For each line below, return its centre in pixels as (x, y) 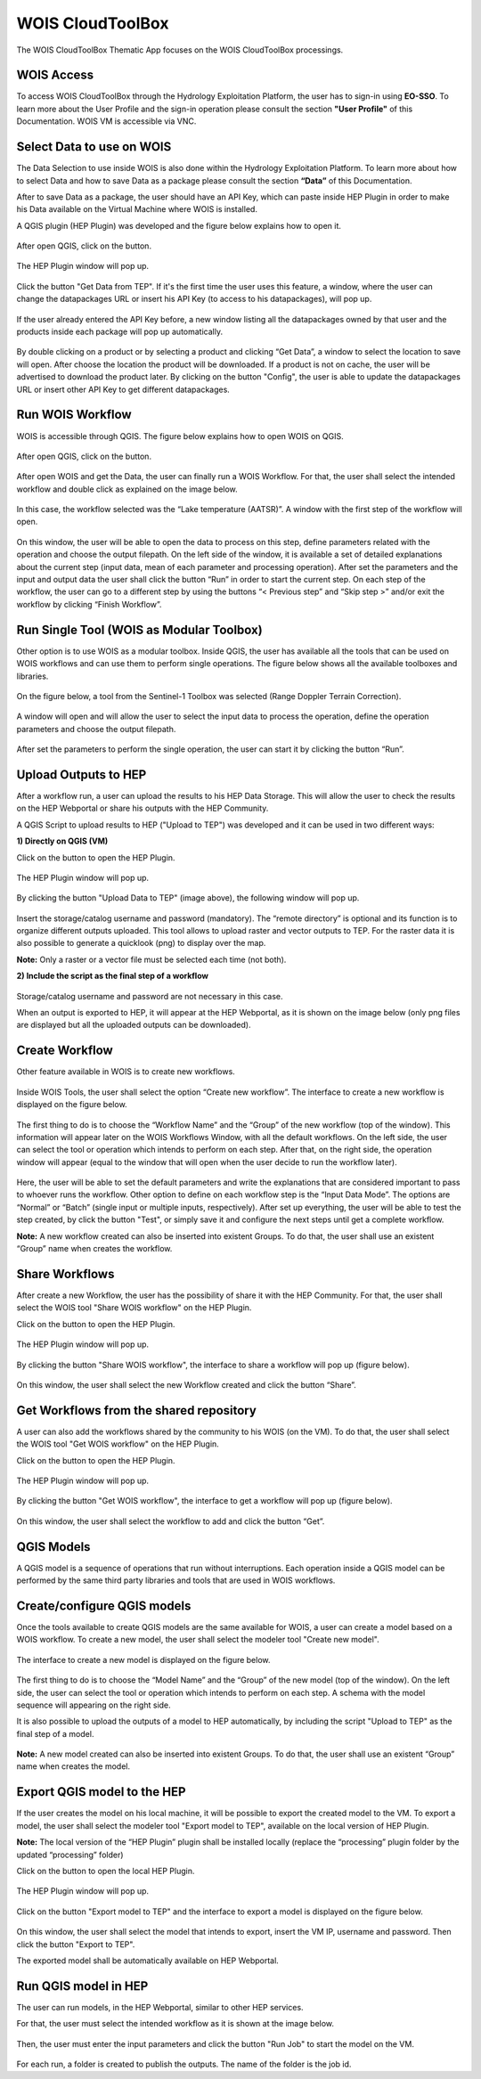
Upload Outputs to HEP (82, 775)
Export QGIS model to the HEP (101, 1792)
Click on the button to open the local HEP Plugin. (106, 1871)
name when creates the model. (73, 1766)
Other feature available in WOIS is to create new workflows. (126, 1072)
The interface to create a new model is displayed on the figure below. (143, 1659)
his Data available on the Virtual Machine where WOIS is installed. (137, 209)
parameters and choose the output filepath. (96, 729)
